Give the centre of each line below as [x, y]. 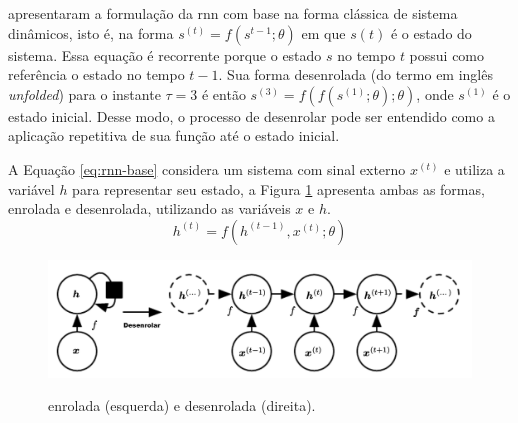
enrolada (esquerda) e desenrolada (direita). [182, 405]
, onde [435, 93]
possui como [447, 54]
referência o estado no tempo [96, 74]
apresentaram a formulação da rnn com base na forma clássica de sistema [233, 13]
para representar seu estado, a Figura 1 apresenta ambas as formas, [278, 188]
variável [31, 188]
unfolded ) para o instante [84, 93]
